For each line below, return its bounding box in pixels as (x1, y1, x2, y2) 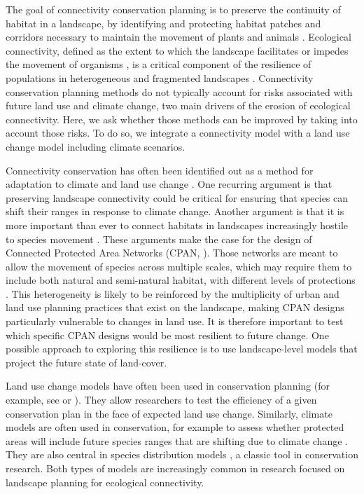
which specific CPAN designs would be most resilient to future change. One (6, 327, 329, 342)
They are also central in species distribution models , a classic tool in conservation (6, 447, 358, 462)
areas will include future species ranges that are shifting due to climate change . (6, 433, 348, 448)
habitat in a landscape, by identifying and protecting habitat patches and (6, 15, 321, 30)
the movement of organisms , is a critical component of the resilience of (6, 57, 311, 71)
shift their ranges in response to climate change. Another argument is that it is (6, 204, 344, 219)
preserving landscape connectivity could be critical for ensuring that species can (6, 190, 349, 205)
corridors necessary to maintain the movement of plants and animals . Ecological (6, 29, 351, 44)
